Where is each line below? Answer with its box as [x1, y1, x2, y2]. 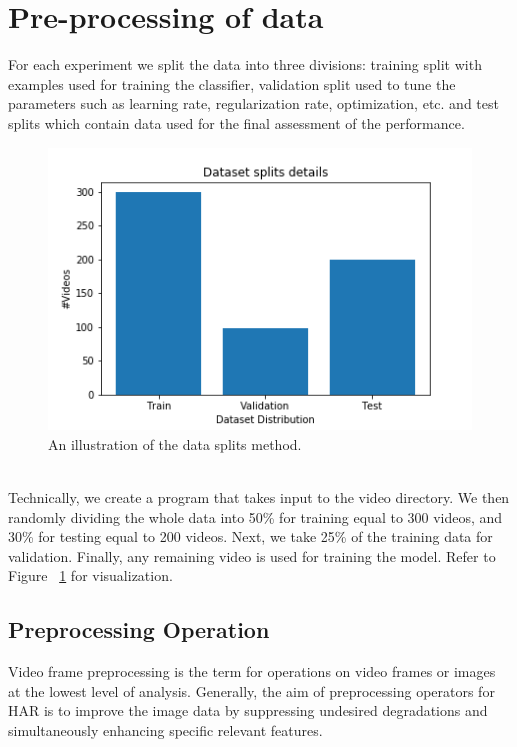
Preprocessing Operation [8, 614, 270, 645]
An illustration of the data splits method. [48, 433, 302, 454]
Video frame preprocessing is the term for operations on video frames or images [8, 661, 496, 682]
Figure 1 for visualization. [8, 565, 173, 586]
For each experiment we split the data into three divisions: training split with [8, 54, 482, 75]
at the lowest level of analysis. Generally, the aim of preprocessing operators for [8, 680, 495, 701]
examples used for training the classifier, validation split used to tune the [8, 73, 456, 94]
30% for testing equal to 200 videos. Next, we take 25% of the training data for [8, 526, 493, 547]
